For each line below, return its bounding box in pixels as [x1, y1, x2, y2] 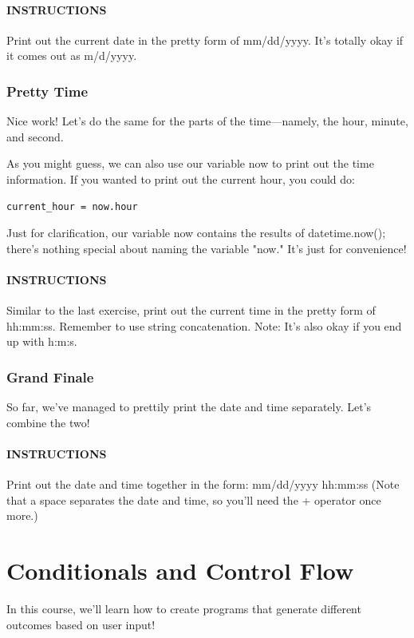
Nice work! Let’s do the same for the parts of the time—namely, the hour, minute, [6, 113, 408, 129]
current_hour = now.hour [6, 200, 138, 212]
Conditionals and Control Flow [6, 554, 354, 587]
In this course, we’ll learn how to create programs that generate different [6, 600, 361, 617]
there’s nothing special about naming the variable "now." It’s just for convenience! [6, 240, 407, 256]
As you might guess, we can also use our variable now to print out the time [6, 155, 374, 172]
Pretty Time [6, 81, 89, 101]
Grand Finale [6, 367, 94, 386]
